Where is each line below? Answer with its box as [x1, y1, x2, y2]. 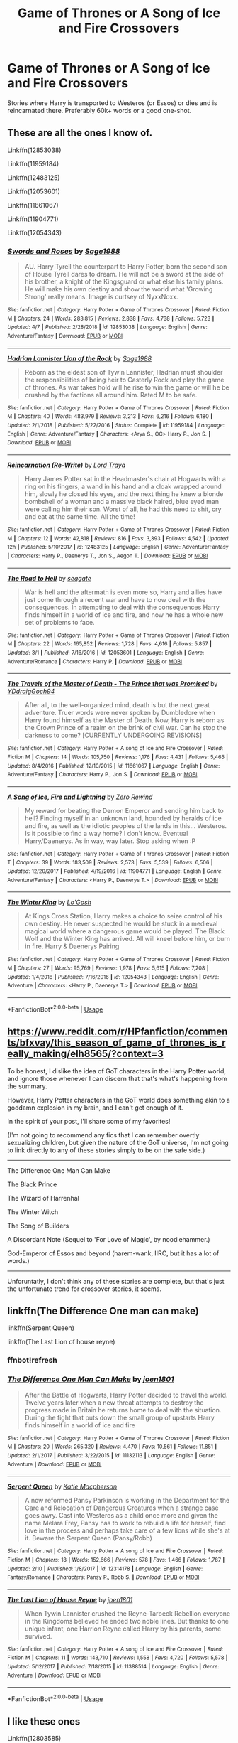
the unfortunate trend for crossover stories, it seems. [7, 1285, 161, 1293]
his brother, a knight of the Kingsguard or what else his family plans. [24, 277, 224, 286]
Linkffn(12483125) [7, 173, 60, 182]
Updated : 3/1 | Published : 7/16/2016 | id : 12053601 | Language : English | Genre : [7, 649, 204, 656]
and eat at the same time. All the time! [24, 512, 136, 520]
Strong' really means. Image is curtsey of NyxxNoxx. [24, 293, 178, 301]
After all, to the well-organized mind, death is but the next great [24, 701, 210, 709]
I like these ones [7, 1715, 81, 1727]
